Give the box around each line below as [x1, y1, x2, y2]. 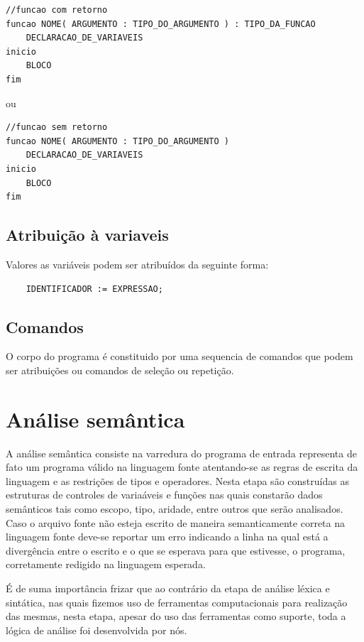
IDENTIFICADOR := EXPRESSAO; [26, 283, 163, 294]
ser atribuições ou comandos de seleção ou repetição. [6, 362, 234, 377]
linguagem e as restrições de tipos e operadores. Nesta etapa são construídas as [6, 473, 349, 488]
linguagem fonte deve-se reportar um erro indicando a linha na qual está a [6, 529, 329, 544]
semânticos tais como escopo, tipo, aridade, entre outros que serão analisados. [6, 501, 343, 516]
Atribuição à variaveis [6, 224, 169, 246]
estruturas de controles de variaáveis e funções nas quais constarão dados [6, 487, 323, 502]
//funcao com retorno [6, 5, 108, 15]
